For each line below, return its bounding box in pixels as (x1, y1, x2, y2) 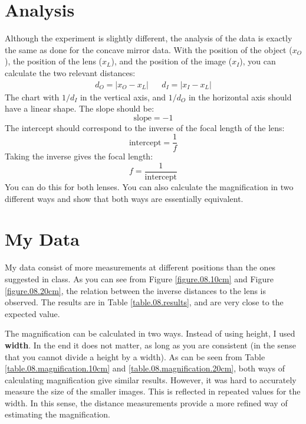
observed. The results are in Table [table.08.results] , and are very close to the (5, 296, 284, 308)
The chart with (5, 90, 60, 103)
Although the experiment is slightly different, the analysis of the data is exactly (5, 32, 292, 44)
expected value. (5, 307, 60, 319)
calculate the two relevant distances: (5, 66, 136, 79)
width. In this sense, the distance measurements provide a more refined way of (5, 396, 288, 409)
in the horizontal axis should (188, 90, 292, 103)
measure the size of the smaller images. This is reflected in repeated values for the (5, 385, 301, 397)
